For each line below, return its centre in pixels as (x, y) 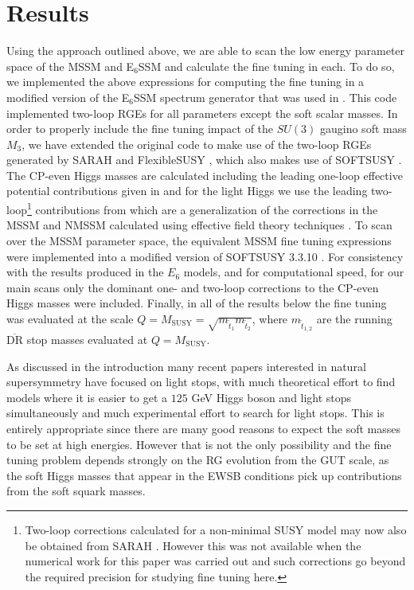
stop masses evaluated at (87, 340)
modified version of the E (68, 97)
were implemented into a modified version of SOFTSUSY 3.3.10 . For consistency (205, 256)
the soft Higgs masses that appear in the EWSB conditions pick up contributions (204, 475)
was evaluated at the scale (70, 318)
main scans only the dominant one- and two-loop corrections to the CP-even (193, 287)
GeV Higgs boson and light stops (271, 397)
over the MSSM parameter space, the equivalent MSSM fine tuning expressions (199, 240)
